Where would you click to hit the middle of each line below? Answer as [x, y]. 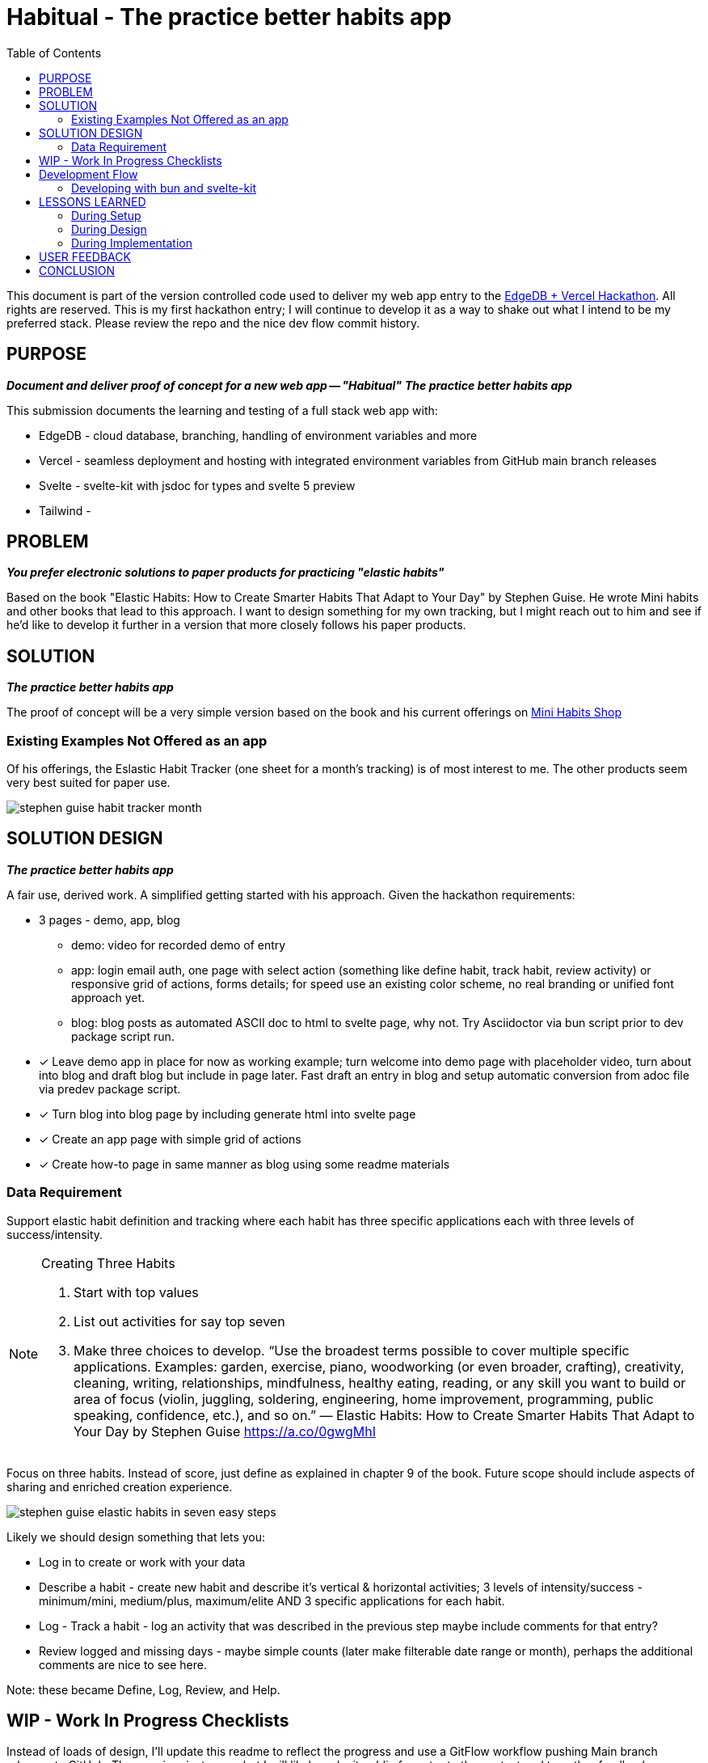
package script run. [123, 1036]
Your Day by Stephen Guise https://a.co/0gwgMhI [225, 1431]
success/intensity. [55, 1234]
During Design [109, 229]
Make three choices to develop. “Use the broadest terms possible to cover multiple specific [352, 1350]
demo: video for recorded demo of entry [179, 945]
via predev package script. [110, 1089]
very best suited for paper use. [88, 783]
